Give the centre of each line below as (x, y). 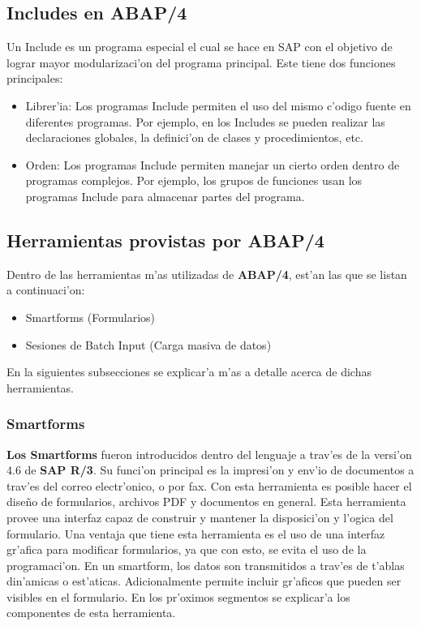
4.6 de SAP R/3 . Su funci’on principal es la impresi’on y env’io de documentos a (210, 470)
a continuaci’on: (46, 290)
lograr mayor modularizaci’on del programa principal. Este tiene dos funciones (201, 62)
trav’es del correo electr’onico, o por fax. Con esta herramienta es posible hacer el (209, 485)
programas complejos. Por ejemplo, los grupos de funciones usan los (194, 180)
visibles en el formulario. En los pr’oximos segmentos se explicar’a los (178, 596)
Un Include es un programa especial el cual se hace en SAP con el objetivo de (200, 47)
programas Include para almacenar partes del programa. (165, 196)
